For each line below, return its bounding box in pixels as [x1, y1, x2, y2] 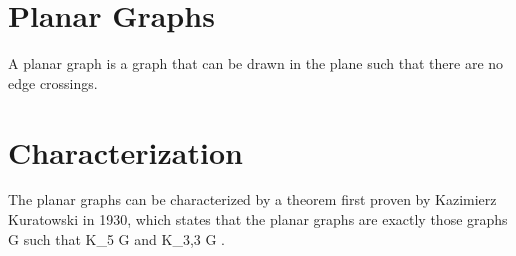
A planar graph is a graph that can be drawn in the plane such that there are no [8, 53, 504, 74]
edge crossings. [8, 72, 98, 93]
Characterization [8, 131, 243, 172]
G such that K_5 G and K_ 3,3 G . [8, 228, 226, 249]
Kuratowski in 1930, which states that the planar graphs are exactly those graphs [8, 209, 508, 230]
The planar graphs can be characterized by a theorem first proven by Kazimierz [8, 189, 497, 210]
